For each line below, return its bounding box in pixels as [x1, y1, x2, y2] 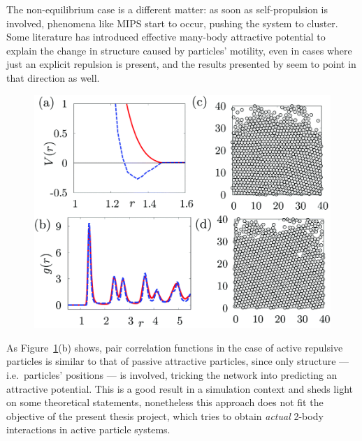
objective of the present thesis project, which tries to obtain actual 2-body [6, 408, 324, 423]
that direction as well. [6, 70, 100, 85]
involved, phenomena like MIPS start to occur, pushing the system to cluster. [6, 15, 338, 30]
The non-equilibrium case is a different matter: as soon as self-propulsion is [6, 2, 328, 16]
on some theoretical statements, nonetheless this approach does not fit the [6, 395, 324, 410]
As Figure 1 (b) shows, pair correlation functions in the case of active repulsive [6, 340, 343, 354]
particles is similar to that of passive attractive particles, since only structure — [6, 354, 349, 368]
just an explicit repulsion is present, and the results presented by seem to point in [6, 57, 356, 71]
